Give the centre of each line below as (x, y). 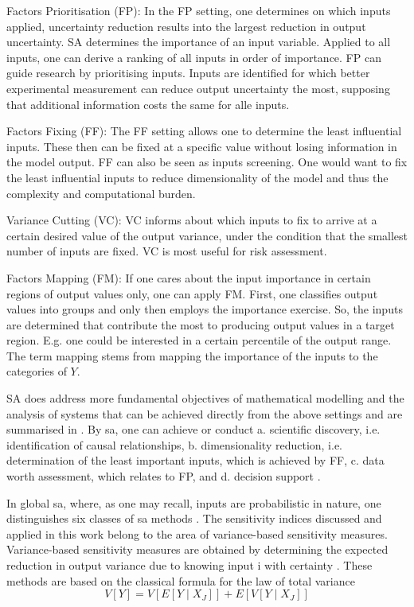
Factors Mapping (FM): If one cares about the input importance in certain (189, 277)
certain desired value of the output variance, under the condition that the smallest (207, 235)
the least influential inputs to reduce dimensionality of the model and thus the (197, 177)
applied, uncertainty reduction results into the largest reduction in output (186, 26)
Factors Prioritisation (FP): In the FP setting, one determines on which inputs (199, 10)
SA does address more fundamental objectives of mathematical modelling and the (205, 398)
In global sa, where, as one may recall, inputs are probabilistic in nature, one (194, 502)
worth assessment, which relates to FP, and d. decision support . (164, 476)
